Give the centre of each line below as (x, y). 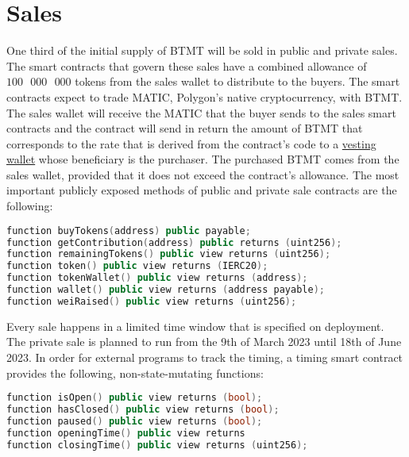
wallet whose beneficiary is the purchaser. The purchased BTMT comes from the (203, 159)
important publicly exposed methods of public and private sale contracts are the (202, 190)
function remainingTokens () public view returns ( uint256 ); (169, 254)
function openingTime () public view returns (126, 433)
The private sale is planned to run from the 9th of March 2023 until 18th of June (204, 342)
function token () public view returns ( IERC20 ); (137, 266)
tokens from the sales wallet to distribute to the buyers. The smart (237, 81)
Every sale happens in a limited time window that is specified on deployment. (195, 326)
